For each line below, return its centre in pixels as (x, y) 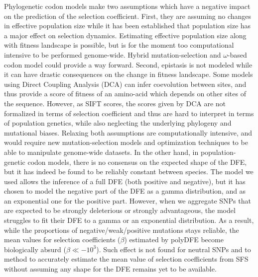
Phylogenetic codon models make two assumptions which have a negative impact (127, 6)
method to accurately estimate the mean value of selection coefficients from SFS (126, 259)
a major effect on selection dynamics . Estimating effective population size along (125, 35)
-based (237, 54)
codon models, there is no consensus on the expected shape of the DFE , (137, 162)
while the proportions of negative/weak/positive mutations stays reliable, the (122, 230)
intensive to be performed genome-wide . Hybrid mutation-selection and (113, 54)
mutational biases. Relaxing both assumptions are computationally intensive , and (128, 132)
